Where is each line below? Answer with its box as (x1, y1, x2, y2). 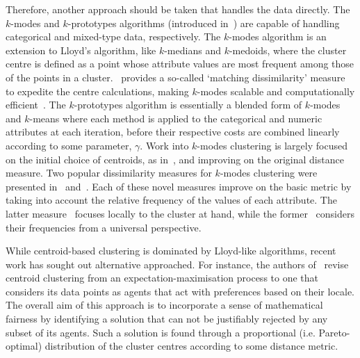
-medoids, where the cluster (229, 42, 347, 57)
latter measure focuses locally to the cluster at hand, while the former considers (6, 206, 354, 220)
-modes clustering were (220, 165, 318, 180)
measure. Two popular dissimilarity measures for (6, 165, 212, 180)
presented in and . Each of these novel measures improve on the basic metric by (6, 179, 352, 193)
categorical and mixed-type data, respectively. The (6, 29, 221, 44)
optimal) (6, 339, 42, 353)
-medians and (164, 42, 221, 57)
